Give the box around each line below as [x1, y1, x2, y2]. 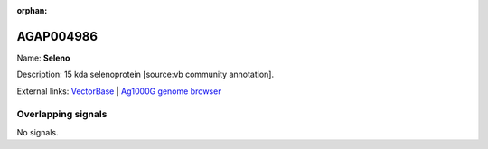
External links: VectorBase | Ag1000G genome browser [16, 86, 221, 97]
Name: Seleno [16, 52, 70, 63]
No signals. [16, 126, 59, 137]
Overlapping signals [16, 108, 108, 121]
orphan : [16, 5, 48, 15]
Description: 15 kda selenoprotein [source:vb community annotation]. [16, 69, 275, 80]
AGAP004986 [16, 28, 99, 44]
